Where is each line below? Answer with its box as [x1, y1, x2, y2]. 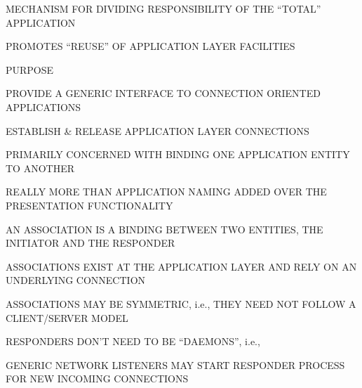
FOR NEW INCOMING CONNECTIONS [6, 371, 189, 386]
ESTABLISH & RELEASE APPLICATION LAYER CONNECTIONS [6, 123, 309, 138]
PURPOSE [6, 62, 54, 77]
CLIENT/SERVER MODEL [6, 310, 128, 325]
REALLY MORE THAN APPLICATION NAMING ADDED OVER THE [6, 184, 327, 199]
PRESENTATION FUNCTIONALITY [6, 198, 173, 212]
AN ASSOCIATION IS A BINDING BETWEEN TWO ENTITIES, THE [6, 221, 323, 236]
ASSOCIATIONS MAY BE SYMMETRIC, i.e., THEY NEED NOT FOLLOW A [6, 296, 356, 311]
